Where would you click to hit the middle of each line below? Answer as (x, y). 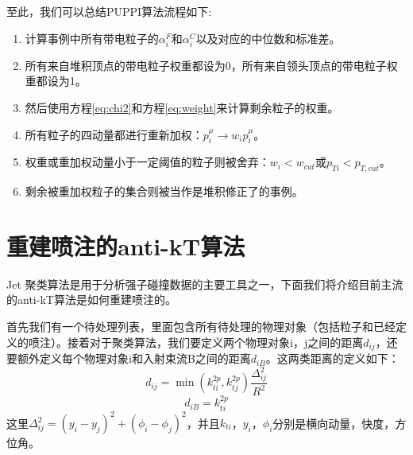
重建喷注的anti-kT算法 (126, 245)
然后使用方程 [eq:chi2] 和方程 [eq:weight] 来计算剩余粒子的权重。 (182, 107)
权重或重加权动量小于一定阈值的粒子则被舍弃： (147, 162)
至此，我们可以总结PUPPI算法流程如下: (109, 11)
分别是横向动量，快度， (334, 423)
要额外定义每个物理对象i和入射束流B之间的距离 (129, 358)
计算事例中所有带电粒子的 (92, 38)
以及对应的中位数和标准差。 (268, 38)
